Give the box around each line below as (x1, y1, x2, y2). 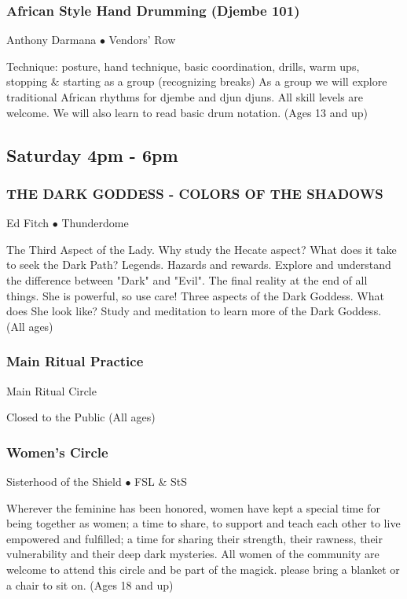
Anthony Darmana (6, 31, 97, 48)
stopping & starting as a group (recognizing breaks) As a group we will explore (6, 73, 387, 90)
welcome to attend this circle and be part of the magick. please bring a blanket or (6, 560, 400, 577)
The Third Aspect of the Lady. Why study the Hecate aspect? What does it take (6, 241, 397, 257)
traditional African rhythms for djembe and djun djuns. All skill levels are (6, 89, 364, 105)
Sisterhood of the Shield (6, 472, 122, 489)
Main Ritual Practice (6, 351, 144, 371)
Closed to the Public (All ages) (6, 409, 156, 425)
